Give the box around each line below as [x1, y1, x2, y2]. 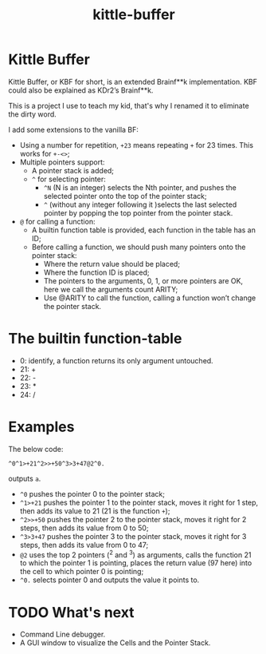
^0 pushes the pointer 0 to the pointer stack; [19, 489, 166, 498]
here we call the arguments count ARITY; [43, 284, 178, 294]
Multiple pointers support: [19, 157, 105, 167]
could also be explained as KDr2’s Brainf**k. [8, 85, 154, 95]
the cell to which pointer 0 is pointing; [19, 567, 144, 577]
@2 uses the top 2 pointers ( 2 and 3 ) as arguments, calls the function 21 [19, 549, 252, 560]
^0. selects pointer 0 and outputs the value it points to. [19, 575, 200, 585]
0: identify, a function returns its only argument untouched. [19, 355, 213, 365]
